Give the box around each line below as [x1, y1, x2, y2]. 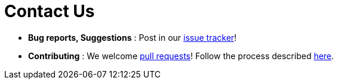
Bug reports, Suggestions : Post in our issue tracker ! [28, 32, 237, 43]
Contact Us [4, 1, 95, 21]
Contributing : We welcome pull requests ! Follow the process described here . [28, 50, 334, 61]
